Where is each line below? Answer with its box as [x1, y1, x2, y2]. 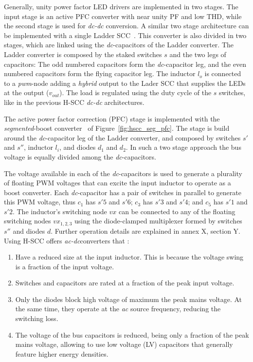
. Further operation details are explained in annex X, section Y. [51, 225, 240, 236]
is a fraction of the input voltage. [15, 261, 114, 271]
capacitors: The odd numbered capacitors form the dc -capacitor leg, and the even [4, 59, 247, 69]
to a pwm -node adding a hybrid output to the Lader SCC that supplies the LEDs [4, 78, 246, 88]
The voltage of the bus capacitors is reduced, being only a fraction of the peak [15, 329, 249, 340]
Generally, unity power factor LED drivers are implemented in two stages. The [4, 1, 238, 11]
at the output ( [4, 87, 49, 98]
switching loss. [15, 313, 58, 323]
